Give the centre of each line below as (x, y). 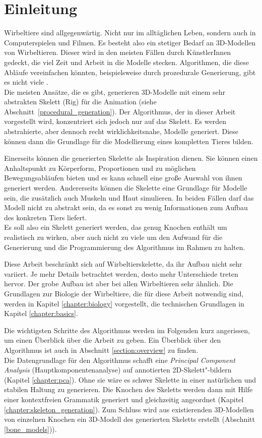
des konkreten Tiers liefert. (46, 217)
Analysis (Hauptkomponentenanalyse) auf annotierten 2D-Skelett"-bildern (118, 370)
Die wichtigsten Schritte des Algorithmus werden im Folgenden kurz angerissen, (127, 330)
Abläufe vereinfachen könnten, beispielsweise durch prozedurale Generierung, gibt (130, 72)
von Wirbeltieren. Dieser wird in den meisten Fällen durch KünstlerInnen (118, 52)
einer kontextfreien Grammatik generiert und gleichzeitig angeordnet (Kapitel (124, 399)
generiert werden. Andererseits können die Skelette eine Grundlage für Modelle (126, 188)
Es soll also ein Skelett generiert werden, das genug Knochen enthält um (116, 227)
